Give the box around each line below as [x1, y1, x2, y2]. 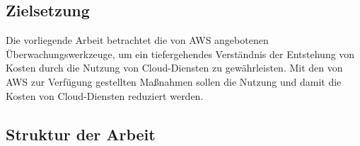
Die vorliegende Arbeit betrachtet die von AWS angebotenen [6, 33, 269, 47]
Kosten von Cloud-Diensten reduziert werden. [6, 88, 204, 103]
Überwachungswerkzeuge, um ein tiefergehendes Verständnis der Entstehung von [6, 46, 355, 61]
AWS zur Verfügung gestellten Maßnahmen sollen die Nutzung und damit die [6, 74, 342, 89]
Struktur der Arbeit [6, 123, 156, 145]
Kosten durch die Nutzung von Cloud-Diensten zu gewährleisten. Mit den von [6, 60, 343, 75]
